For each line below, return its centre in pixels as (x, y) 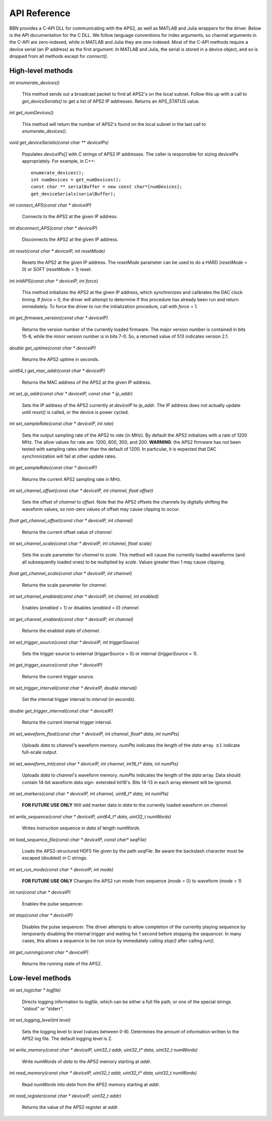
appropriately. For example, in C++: (59, 161)
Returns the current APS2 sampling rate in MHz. (72, 479)
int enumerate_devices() (35, 83)
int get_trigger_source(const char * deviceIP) (56, 665)
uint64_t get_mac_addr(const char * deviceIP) (57, 371)
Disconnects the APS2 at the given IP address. (70, 240)
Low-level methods (40, 978)
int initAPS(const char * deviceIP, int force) (54, 281)
